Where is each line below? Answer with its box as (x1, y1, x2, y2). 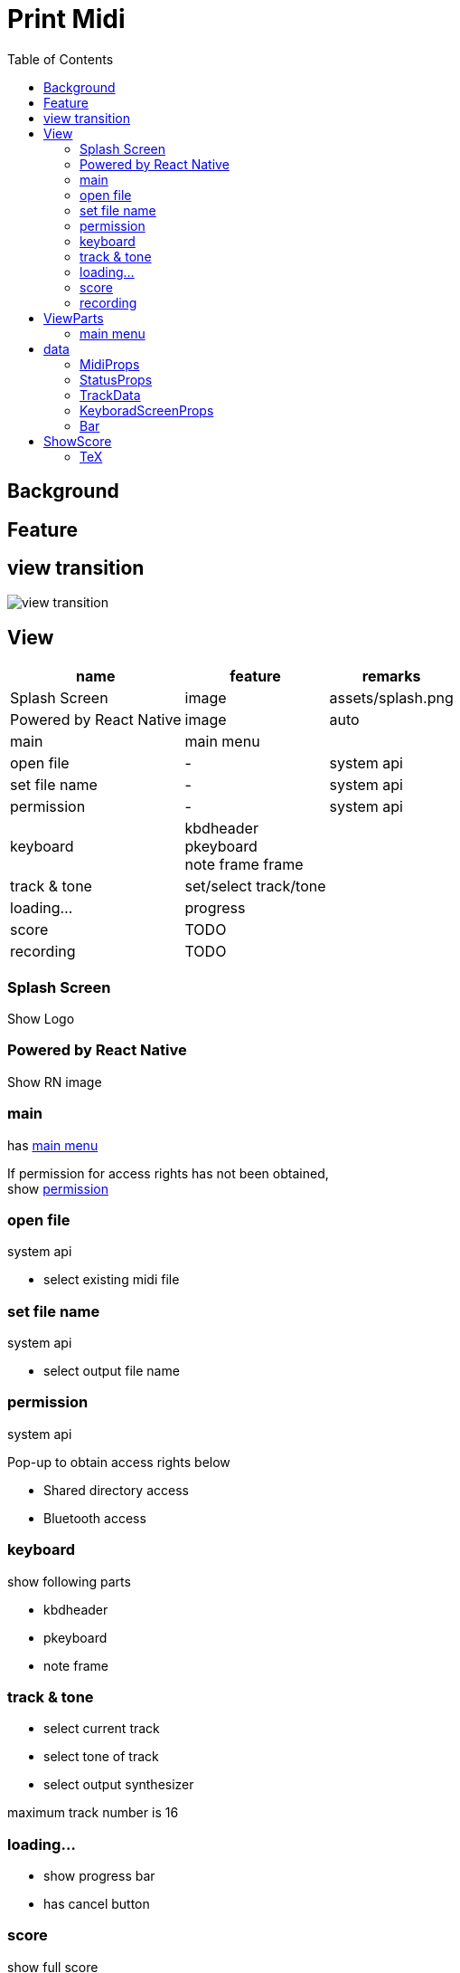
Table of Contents (7, 51, 114, 67)
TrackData (80, 386, 141, 403)
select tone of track (43, 1749, 159, 1765)
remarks (361, 667, 421, 686)
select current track (43, 1720, 160, 1737)
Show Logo (7, 1011, 75, 1027)
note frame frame (184, 855, 304, 874)
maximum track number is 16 (7, 1805, 179, 1821)
